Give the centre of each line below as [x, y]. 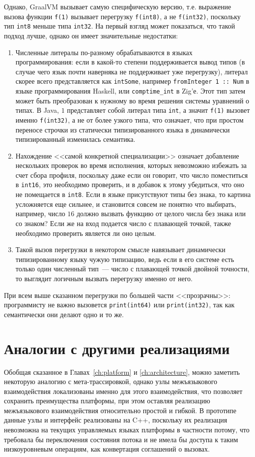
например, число [40, 213]
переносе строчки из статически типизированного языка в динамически [123, 129]
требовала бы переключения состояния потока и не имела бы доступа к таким [121, 439]
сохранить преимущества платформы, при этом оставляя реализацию [107, 401]
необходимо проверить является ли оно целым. [86, 233]
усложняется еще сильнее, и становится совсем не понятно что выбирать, [126, 204]
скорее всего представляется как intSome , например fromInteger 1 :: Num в [132, 81]
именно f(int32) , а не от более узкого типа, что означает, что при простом [129, 119]
